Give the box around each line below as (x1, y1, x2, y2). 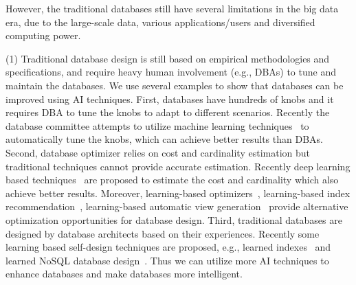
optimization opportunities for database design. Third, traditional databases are (5, 212, 342, 227)
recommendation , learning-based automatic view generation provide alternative (5, 199, 348, 214)
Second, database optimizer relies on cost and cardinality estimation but (5, 145, 310, 159)
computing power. (5, 28, 81, 43)
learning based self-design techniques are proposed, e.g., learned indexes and (5, 240, 331, 254)
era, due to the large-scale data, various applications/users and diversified (5, 14, 315, 29)
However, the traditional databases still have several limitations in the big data (5, 1, 339, 15)
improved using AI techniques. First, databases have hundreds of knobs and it (5, 91, 334, 106)
